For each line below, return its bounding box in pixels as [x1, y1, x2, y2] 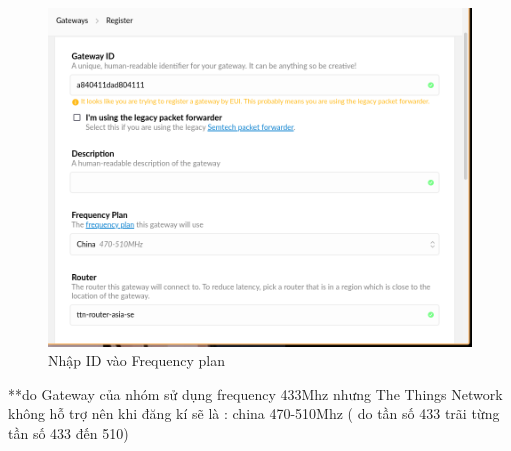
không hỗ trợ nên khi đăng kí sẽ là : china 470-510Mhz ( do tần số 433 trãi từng [8, 403, 500, 424]
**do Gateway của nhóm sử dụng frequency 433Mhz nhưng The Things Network [8, 383, 503, 404]
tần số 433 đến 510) [8, 423, 129, 444]
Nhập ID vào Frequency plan [48, 350, 226, 371]
